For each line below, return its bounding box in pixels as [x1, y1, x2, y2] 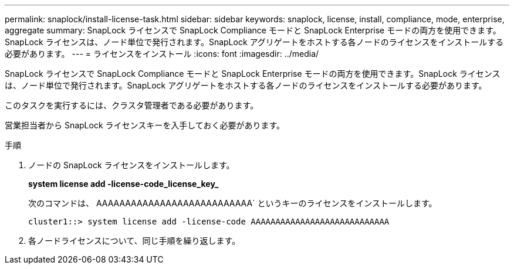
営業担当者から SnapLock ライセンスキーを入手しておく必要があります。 [5, 120, 285, 130]
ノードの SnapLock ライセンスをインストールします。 [28, 160, 235, 170]
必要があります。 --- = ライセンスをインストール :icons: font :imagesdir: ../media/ [5, 49, 319, 59]
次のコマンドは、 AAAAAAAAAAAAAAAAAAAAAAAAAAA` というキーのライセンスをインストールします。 [28, 198, 437, 208]
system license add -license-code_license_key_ [28, 179, 219, 189]
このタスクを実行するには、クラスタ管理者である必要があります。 [5, 100, 259, 110]
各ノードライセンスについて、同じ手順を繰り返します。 [28, 236, 241, 246]
